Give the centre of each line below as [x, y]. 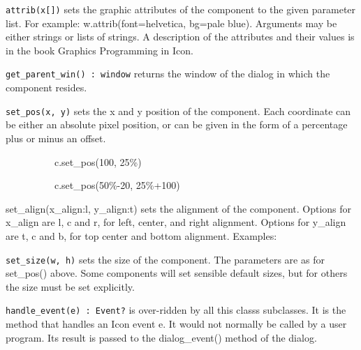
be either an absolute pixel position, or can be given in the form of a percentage [177, 124]
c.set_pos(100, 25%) [98, 161]
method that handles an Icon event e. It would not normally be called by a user [176, 324]
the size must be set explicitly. [70, 286]
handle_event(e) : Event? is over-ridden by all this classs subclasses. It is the [176, 310]
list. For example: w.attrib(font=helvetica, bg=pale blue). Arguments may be [171, 23]
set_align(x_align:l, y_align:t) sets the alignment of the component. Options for [179, 208]
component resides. [46, 87]
